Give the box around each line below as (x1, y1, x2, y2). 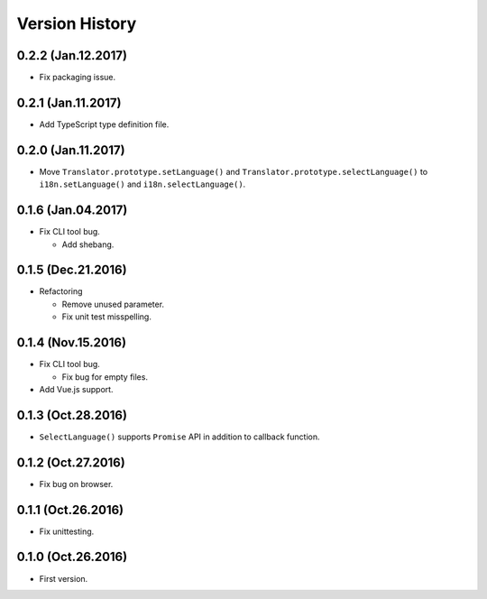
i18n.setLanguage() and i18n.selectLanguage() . (39, 179, 246, 189)
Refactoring (39, 286, 83, 297)
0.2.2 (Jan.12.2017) (16, 48, 128, 63)
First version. (39, 573, 88, 584)
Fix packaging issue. (39, 72, 116, 83)
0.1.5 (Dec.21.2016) (16, 263, 127, 278)
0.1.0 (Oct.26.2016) (16, 549, 128, 565)
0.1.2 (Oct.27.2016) (16, 455, 125, 470)
